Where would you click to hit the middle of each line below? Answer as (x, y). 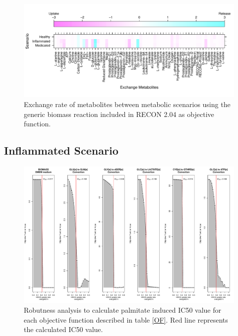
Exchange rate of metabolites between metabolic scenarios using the (127, 104)
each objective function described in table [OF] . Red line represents (126, 319)
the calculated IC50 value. (63, 329)
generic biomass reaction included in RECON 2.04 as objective (119, 114)
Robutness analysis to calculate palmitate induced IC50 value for (122, 309)
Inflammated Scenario (61, 150)
